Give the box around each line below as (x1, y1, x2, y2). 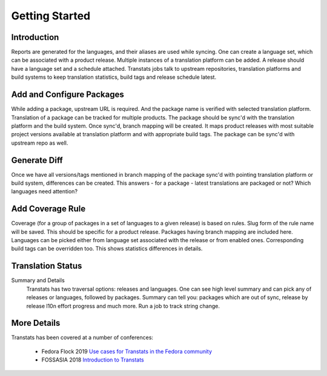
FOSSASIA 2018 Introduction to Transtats (41, 356, 145, 363)
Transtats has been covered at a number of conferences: (11, 334, 154, 341)
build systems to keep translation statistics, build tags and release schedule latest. (11, 73, 217, 81)
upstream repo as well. (11, 139, 68, 147)
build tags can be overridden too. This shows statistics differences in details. (11, 245, 203, 252)
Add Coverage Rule (11, 203, 86, 214)
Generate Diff (11, 155, 63, 165)
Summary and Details (11, 277, 65, 284)
